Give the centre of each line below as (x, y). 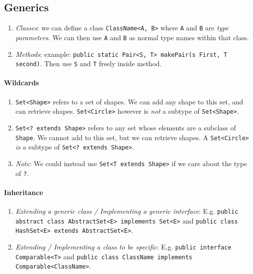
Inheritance (24, 192)
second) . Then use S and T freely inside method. (89, 63)
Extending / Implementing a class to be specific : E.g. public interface (123, 246)
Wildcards (22, 83)
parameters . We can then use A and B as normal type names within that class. (132, 37)
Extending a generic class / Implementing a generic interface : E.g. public (127, 211)
